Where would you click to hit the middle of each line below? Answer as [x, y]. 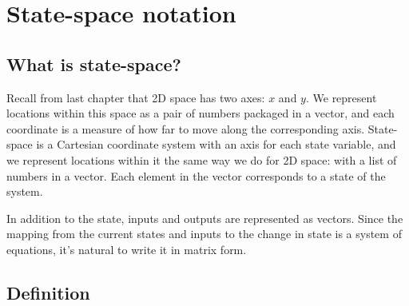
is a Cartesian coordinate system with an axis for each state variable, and [216, 144]
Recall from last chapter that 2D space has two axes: [136, 97]
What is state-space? [94, 64]
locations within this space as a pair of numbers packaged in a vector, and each [201, 113]
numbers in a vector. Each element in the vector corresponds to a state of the [196, 175]
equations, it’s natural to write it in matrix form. [127, 249]
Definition [48, 292]
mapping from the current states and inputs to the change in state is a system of [204, 234]
